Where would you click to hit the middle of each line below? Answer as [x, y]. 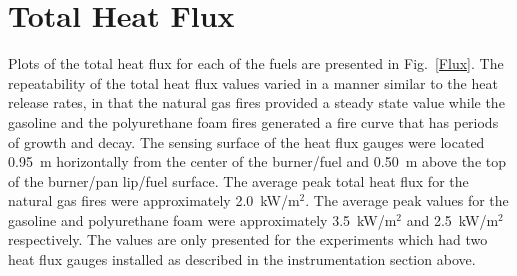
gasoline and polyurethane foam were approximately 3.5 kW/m [202, 219]
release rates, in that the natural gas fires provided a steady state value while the [256, 102]
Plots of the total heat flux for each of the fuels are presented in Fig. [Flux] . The [256, 63]
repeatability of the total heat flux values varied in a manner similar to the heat [253, 82]
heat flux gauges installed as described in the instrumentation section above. [242, 259]
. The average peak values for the [407, 200]
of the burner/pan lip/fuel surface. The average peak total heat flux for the [238, 180]
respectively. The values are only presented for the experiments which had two [248, 239]
